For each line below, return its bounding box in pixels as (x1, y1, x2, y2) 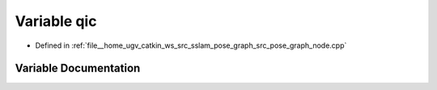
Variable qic (15, 12, 97, 30)
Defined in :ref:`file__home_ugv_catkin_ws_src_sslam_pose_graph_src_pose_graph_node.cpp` (35, 41, 347, 50)
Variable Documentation (15, 62, 141, 75)
